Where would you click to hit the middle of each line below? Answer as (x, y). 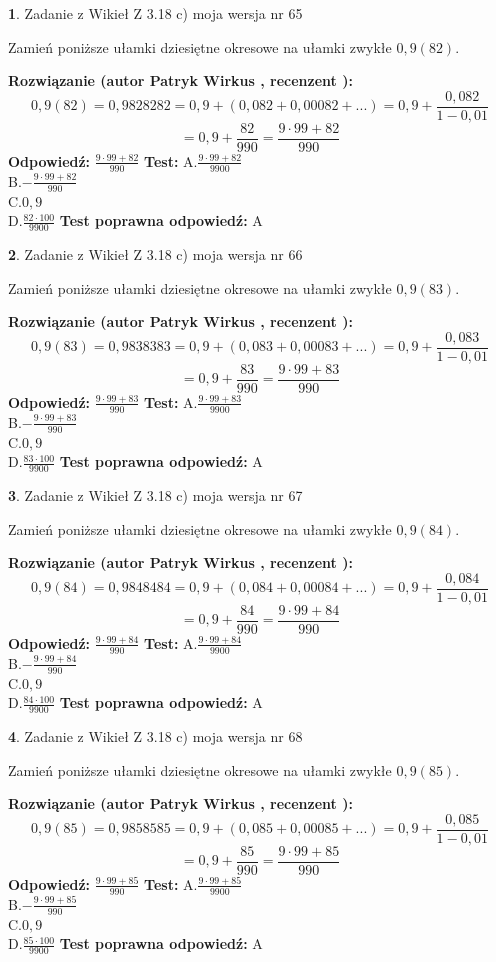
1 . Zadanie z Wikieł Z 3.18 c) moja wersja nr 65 (155, 13)
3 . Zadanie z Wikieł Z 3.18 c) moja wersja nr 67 (155, 494)
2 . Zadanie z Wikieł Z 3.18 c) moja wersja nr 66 (155, 253)
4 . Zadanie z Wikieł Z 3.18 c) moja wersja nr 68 (155, 735)
